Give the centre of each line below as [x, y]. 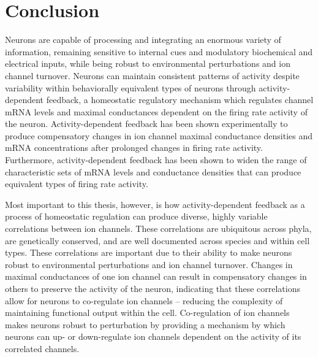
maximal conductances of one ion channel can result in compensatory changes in [156, 276]
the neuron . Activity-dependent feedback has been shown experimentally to [146, 124]
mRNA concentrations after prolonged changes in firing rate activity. [134, 148]
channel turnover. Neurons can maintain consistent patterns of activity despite [152, 75]
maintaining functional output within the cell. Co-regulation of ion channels [147, 313]
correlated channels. [42, 348]
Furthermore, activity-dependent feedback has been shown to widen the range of [156, 160]
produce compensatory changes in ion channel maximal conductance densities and [159, 135]
